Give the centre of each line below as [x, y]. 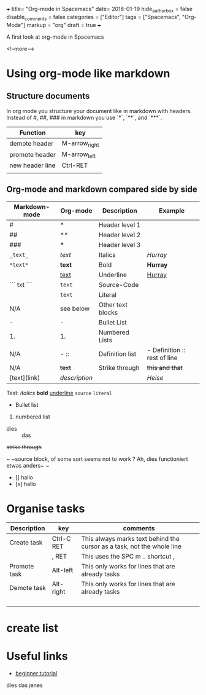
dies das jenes [25, 685]
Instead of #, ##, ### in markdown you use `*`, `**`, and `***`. [84, 117]
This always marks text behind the [130, 538]
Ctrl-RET [75, 165]
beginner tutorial [36, 673]
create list [32, 628]
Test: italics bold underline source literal [59, 393]
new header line [32, 165]
